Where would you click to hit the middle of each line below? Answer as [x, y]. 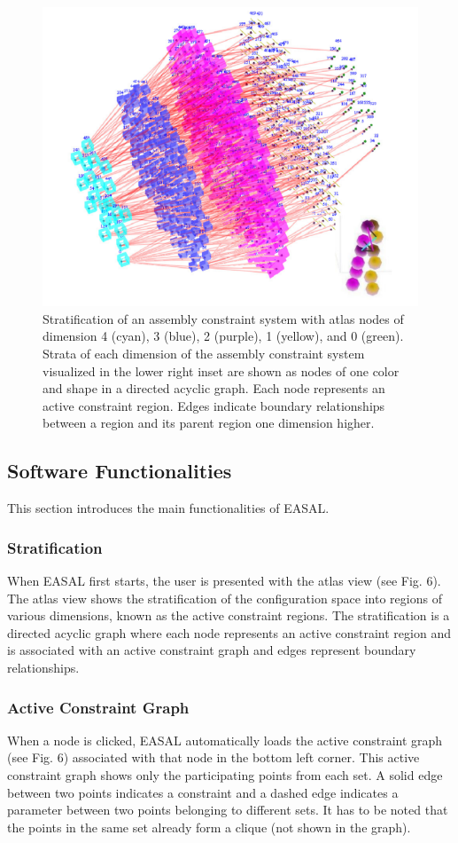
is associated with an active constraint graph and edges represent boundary [212, 650]
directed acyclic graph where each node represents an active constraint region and [229, 632]
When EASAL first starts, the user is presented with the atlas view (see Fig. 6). [224, 581]
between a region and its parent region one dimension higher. [209, 423]
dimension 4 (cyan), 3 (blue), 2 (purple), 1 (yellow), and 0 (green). [223, 336]
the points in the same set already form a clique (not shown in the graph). [209, 827]
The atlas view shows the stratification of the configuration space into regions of [225, 598]
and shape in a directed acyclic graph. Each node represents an [214, 388]
